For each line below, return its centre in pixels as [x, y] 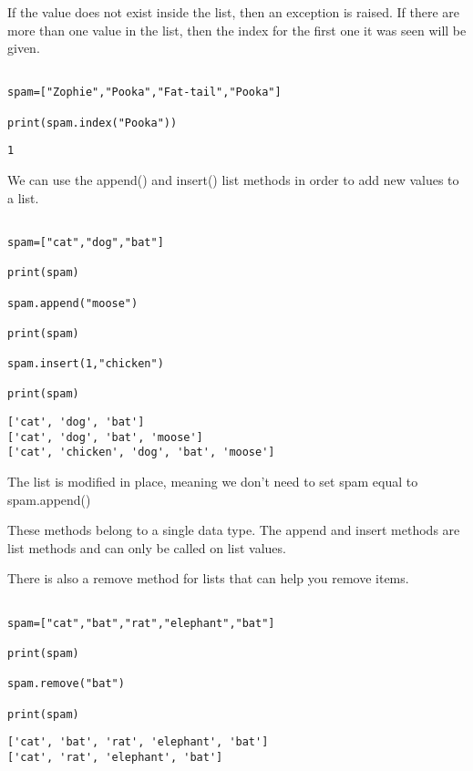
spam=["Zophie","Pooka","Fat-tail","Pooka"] [144, 93]
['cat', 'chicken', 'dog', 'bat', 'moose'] [141, 452]
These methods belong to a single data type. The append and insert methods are [234, 530]
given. [24, 48]
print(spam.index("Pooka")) [93, 123]
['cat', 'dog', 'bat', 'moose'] [105, 437]
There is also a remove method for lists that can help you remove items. [208, 578]
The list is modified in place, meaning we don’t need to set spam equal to [213, 482]
